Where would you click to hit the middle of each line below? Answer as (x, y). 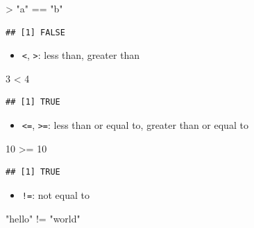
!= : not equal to (56, 194)
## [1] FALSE (35, 32)
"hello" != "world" (43, 218)
